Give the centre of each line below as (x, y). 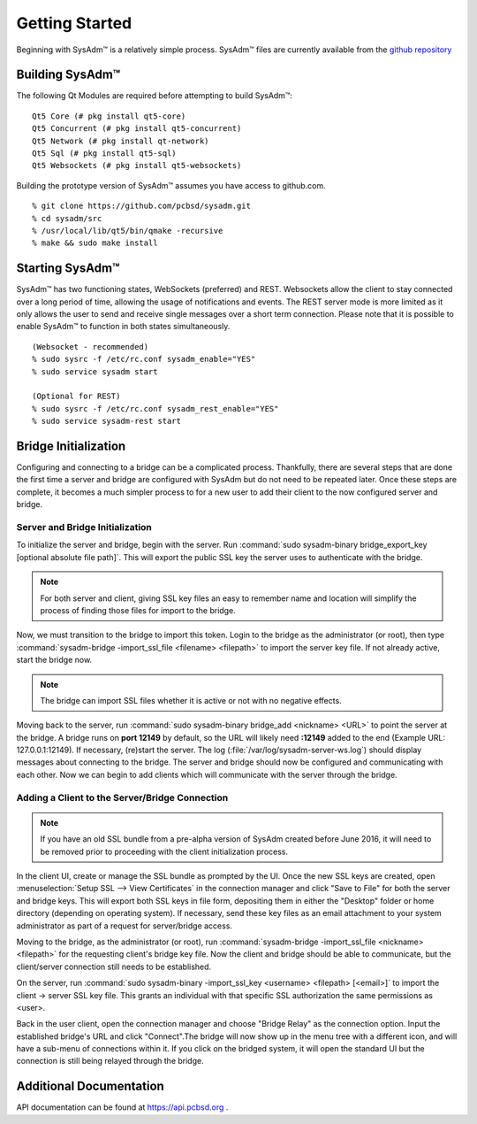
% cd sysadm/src (67, 218)
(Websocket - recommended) (91, 346)
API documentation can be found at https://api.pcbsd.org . (122, 1107)
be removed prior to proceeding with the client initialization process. (164, 851)
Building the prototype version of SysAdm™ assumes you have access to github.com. (171, 185)
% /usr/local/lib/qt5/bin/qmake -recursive (128, 231)
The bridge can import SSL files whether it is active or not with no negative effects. (191, 700)
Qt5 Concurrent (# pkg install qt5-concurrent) (137, 129)
